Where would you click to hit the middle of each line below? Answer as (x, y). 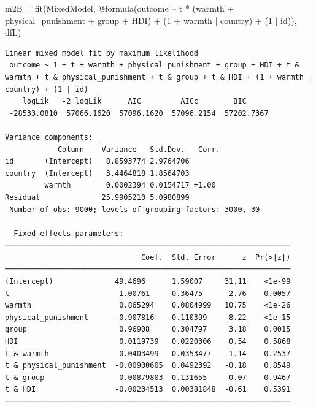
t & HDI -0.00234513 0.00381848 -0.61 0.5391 (148, 390)
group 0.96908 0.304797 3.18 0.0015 (148, 329)
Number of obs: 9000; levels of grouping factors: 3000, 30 (135, 209)
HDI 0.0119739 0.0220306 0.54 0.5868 (148, 342)
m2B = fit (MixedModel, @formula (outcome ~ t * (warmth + (120, 8)
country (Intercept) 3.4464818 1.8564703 (97, 173)
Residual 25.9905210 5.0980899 (97, 197)
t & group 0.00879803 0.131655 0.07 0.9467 (148, 377)
